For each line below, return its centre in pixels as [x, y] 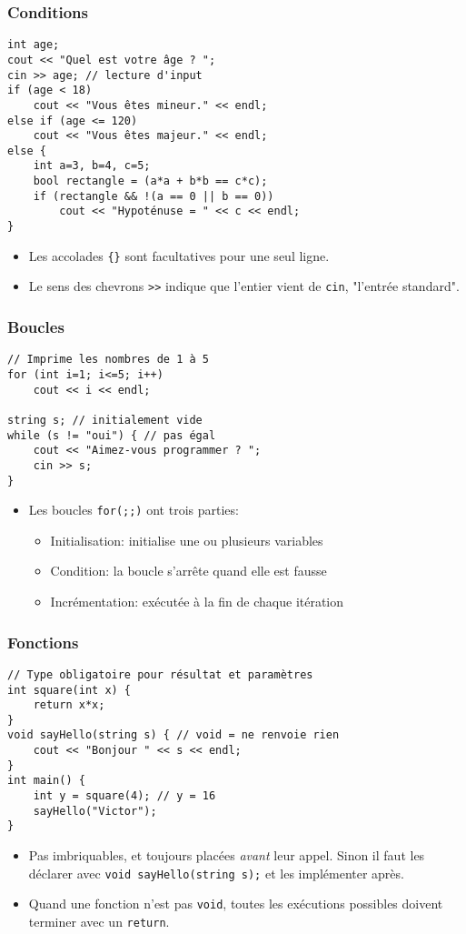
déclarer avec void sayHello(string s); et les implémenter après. [216, 873]
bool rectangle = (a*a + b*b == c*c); [150, 181]
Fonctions [43, 642]
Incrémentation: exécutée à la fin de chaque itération [197, 602]
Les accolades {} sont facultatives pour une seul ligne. [179, 255]
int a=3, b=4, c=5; [92, 166]
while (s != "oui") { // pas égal [112, 435]
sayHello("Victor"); [95, 811]
